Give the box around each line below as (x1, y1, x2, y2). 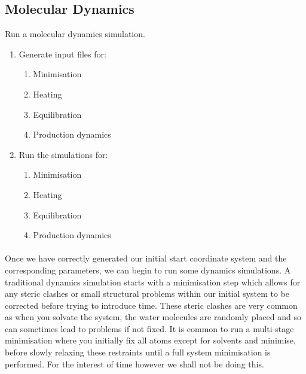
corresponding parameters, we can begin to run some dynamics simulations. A (5, 263, 291, 276)
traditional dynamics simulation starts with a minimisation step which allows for (5, 275, 301, 288)
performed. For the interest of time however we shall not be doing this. (5, 357, 264, 370)
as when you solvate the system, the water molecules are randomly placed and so (5, 311, 301, 323)
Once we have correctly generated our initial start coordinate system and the (5, 252, 287, 264)
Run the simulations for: (19, 148, 108, 160)
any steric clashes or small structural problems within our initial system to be (5, 287, 290, 300)
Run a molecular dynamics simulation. (5, 28, 145, 40)
